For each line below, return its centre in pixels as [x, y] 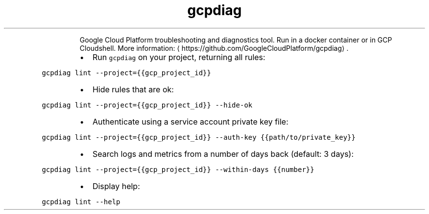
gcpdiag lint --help [81, 202]
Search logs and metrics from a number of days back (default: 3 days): [223, 154]
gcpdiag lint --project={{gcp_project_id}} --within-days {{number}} [178, 169]
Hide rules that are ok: [133, 89]
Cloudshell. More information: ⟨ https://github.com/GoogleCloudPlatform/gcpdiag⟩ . [214, 48]
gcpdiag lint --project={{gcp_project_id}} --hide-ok [147, 105]
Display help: [116, 186]
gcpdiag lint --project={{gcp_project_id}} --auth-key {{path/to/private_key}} [199, 137]
